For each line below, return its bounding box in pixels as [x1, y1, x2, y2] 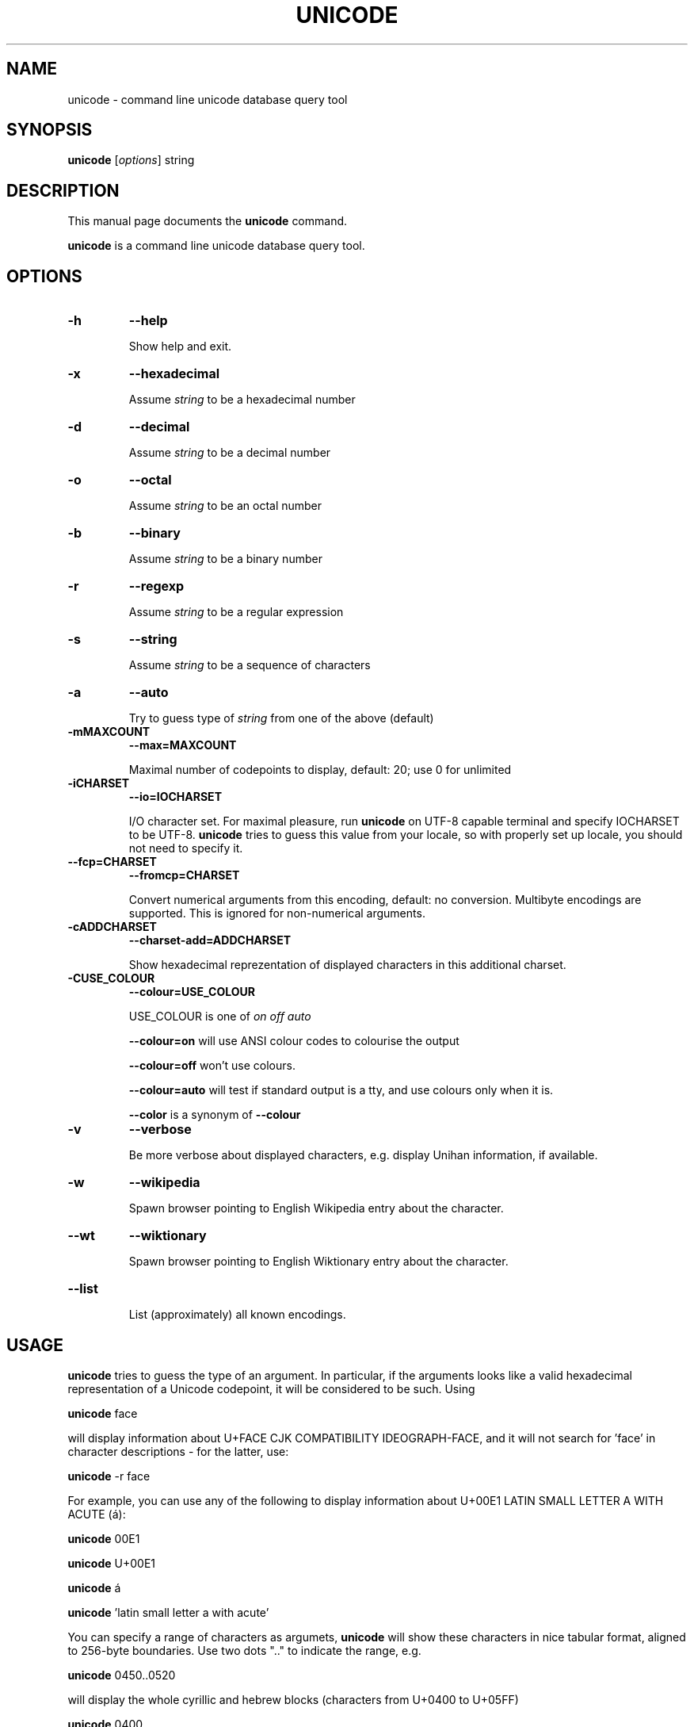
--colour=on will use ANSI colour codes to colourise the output [128, 1034, 459, 1048]
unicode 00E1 [67, 1531, 140, 1545]
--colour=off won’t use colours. [128, 1059, 296, 1073]
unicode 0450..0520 [67, 1668, 176, 1682]
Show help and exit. [128, 339, 232, 354]
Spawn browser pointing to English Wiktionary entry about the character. [128, 1254, 509, 1269]
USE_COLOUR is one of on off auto [128, 1009, 311, 1024]
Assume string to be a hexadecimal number [128, 392, 356, 407]
